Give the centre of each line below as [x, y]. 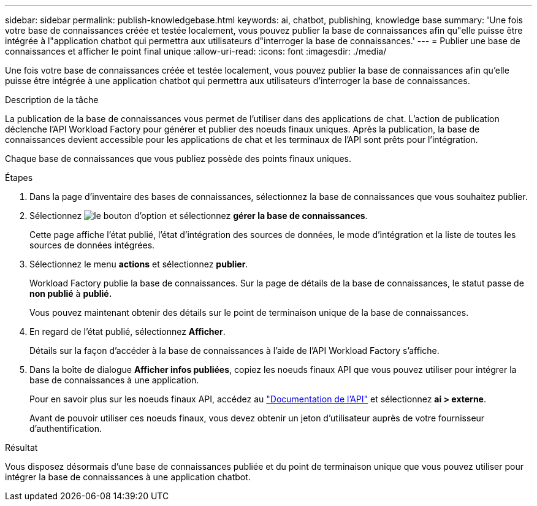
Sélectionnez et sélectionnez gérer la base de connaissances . [199, 216]
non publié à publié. [71, 293]
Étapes [19, 178]
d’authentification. [66, 428]
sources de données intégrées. [92, 245]
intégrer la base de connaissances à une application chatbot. [128, 477]
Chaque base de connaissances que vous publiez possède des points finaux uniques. [178, 159]
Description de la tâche [52, 100]
